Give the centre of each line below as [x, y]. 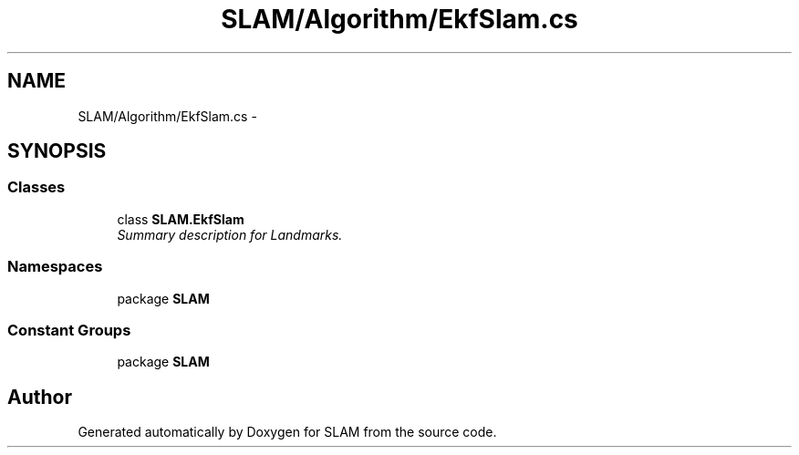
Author [40, 397]
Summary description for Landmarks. [230, 234]
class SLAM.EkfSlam [181, 219]
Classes [36, 187]
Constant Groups [69, 330]
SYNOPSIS [57, 151]
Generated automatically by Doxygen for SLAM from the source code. [287, 432]
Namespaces [55, 267]
